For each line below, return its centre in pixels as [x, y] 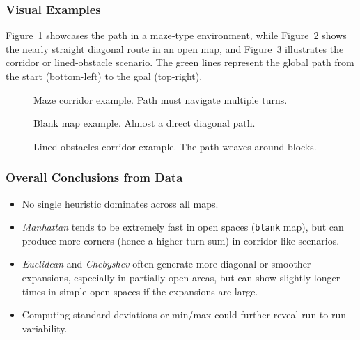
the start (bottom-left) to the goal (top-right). [104, 76]
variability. [45, 328]
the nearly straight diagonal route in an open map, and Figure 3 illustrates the [175, 48]
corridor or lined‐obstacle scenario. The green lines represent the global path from [180, 62]
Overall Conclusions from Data [94, 177]
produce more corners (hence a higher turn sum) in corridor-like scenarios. [181, 240]
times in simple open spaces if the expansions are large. [140, 291]
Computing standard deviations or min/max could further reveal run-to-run [184, 315]
